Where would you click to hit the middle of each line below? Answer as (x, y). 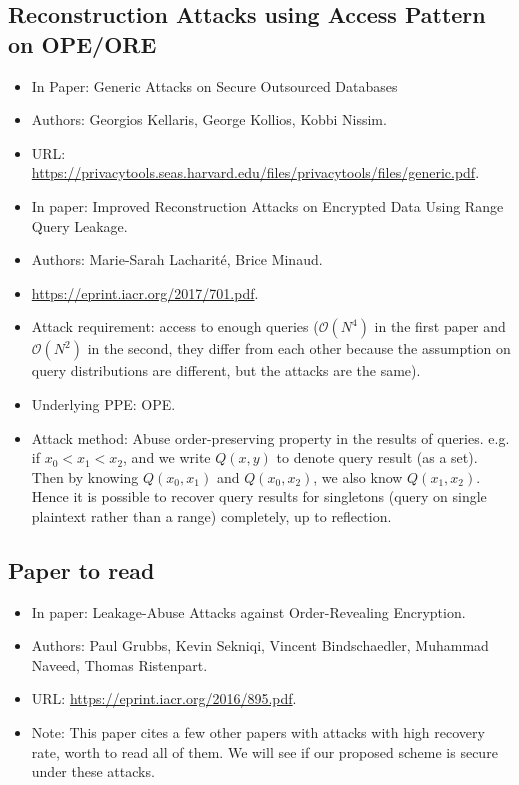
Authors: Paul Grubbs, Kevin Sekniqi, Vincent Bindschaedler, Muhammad (260, 645)
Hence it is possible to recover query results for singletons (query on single (259, 496)
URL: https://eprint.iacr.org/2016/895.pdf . (164, 698)
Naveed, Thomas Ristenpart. (119, 664)
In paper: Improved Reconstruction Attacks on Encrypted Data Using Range (267, 205)
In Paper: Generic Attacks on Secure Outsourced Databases (214, 85)
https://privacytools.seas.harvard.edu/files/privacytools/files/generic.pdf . (255, 172)
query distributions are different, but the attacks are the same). (226, 370)
